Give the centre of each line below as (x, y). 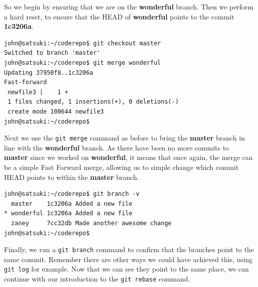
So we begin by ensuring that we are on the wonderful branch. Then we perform (129, 6)
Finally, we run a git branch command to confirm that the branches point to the (129, 249)
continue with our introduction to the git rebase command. (97, 279)
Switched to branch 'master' (52, 53)
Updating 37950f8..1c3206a (49, 72)
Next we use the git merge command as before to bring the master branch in (125, 138)
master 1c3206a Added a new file (72, 204)
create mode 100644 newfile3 (56, 111)
